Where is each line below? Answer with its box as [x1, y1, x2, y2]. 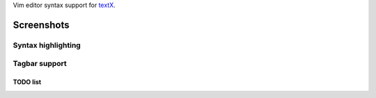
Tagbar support [13, 59, 68, 69]
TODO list [13, 78, 42, 86]
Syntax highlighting [13, 40, 81, 50]
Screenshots [13, 19, 70, 31]
